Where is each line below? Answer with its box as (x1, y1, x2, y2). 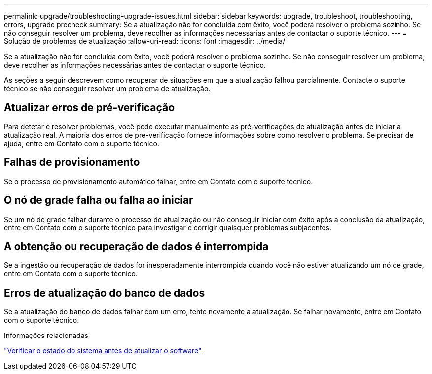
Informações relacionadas (4, 331, 88, 340)
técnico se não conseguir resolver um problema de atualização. (4, 84, 211, 93)
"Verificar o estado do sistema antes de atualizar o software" (4, 346, 202, 355)
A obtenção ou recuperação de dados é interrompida (4, 240, 269, 253)
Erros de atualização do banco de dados (4, 286, 205, 299)
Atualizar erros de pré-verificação (4, 101, 175, 114)
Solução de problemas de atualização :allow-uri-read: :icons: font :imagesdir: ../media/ (4, 37, 286, 45)
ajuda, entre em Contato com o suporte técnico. (4, 139, 159, 148)
